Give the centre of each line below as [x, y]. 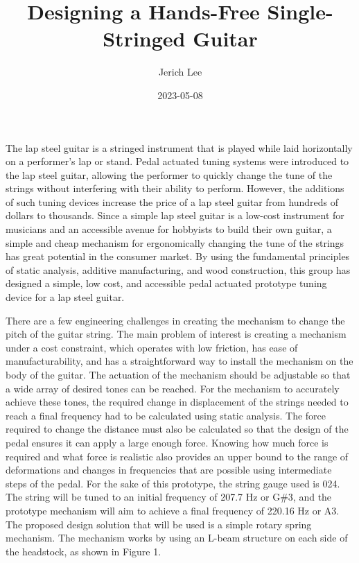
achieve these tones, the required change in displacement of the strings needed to [177, 402]
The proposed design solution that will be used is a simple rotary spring [159, 524]
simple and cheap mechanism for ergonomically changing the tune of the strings [175, 242]
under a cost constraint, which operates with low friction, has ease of [152, 347]
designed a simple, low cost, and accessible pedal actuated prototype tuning [166, 283]
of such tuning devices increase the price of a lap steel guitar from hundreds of [172, 201]
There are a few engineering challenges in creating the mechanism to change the [175, 320]
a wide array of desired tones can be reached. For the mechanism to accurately [173, 388]
